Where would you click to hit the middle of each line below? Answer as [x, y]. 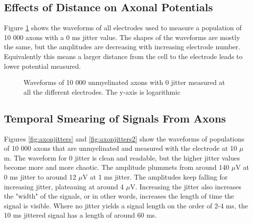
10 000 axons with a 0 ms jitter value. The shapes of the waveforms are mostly [122, 37]
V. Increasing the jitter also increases [186, 186]
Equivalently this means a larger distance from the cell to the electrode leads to [123, 56]
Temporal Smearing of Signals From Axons [115, 118]
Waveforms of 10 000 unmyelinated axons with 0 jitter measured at [124, 82]
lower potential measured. [43, 66]
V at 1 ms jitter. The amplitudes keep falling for [155, 176]
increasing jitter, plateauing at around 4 [64, 186]
